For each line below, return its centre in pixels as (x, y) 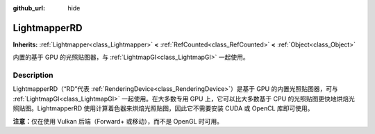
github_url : (29, 8)
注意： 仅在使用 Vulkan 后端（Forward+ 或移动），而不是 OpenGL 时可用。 (118, 121)
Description (33, 75)
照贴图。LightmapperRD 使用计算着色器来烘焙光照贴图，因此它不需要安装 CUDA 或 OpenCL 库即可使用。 (163, 108)
